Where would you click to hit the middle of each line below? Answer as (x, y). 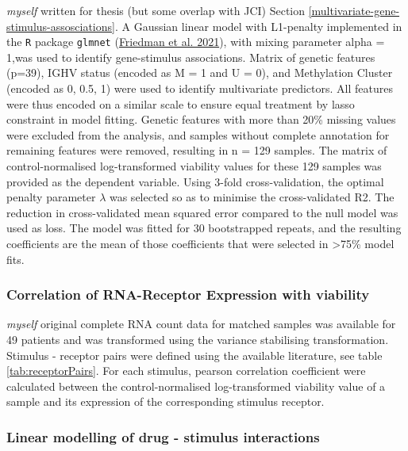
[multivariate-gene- (354, 10)
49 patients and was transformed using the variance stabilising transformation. (198, 339)
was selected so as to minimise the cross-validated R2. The (252, 197)
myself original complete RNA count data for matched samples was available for (201, 324)
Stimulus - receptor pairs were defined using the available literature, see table (194, 355)
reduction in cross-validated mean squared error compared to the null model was (202, 212)
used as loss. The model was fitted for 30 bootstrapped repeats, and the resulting (204, 228)
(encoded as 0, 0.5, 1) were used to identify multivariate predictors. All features (200, 88)
